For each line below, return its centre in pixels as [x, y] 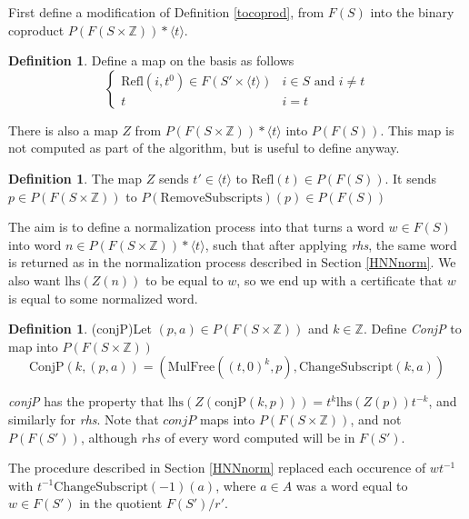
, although [109, 437]
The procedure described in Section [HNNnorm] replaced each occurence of [217, 468]
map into [33, 346]
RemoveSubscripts [211, 198]
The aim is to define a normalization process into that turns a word [196, 227]
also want [35, 279]
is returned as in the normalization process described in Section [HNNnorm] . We [232, 262]
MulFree [191, 368]
